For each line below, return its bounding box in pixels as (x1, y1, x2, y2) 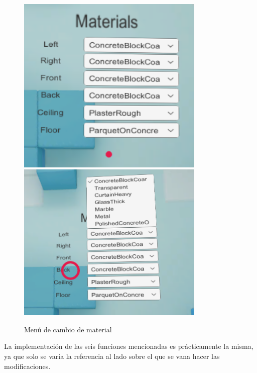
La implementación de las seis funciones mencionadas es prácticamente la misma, (4, 341, 253, 351)
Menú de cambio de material (24, 324, 112, 334)
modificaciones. (4, 360, 51, 371)
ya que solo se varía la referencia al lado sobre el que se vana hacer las (4, 350, 220, 361)
